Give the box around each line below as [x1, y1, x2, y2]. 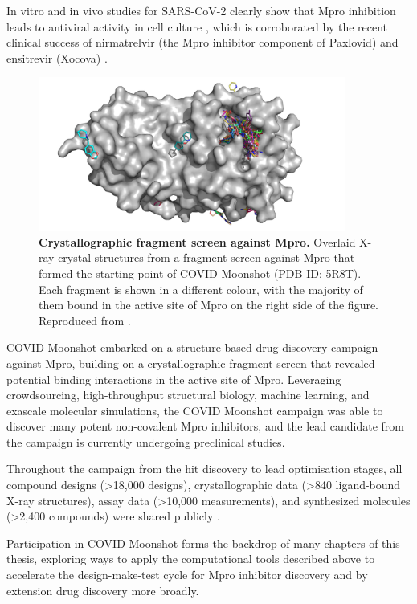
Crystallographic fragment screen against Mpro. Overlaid [39, 233, 356, 250]
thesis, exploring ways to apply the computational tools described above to [6, 550, 375, 567]
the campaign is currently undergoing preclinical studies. [6, 433, 285, 450]
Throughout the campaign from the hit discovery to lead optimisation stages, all [6, 460, 403, 477]
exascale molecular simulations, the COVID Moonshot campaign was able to [6, 402, 383, 418]
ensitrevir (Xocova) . [6, 49, 108, 66]
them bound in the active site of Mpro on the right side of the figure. [39, 296, 379, 313]
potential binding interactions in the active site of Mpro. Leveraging [6, 370, 341, 387]
